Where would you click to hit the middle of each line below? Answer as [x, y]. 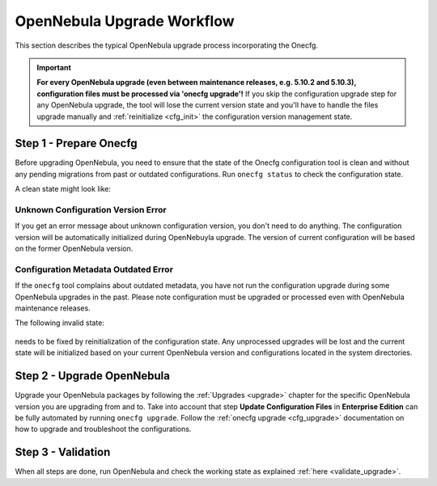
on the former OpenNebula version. [74, 249]
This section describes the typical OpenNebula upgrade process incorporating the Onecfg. [167, 45]
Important [54, 67]
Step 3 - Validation [63, 452]
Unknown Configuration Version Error [91, 209]
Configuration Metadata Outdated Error [94, 269]
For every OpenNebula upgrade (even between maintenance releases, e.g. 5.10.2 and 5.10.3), [197, 82]
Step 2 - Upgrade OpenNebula [92, 376]
